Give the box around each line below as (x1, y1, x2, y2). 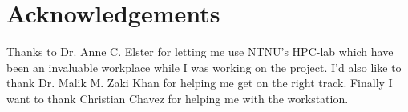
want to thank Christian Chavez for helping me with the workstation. (6, 90, 349, 106)
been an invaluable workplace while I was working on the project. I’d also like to (6, 58, 402, 75)
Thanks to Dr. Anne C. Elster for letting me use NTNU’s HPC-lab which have (6, 43, 394, 60)
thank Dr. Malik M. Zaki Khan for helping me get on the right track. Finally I (6, 74, 393, 91)
